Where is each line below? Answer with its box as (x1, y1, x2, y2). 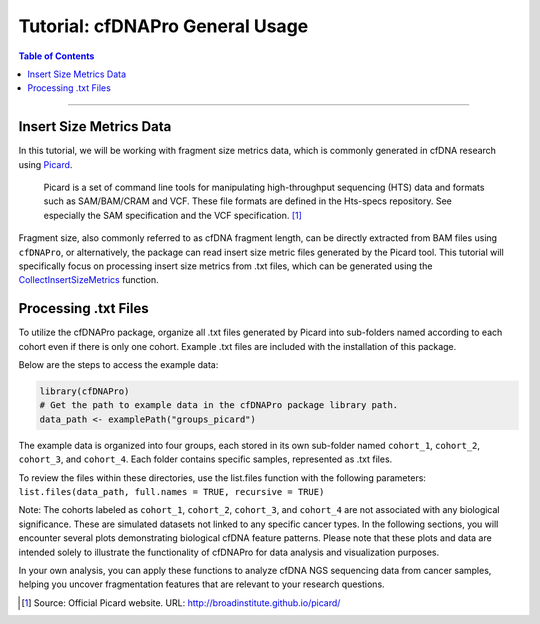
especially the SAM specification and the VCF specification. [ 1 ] (43, 209, 302, 221)
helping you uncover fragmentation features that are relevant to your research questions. (18, 578, 385, 590)
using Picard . (18, 158, 73, 170)
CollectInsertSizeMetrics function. (18, 274, 159, 286)
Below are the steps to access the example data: (18, 359, 219, 371)
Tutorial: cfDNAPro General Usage (18, 15, 309, 37)
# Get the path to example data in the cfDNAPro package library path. (39, 400, 399, 411)
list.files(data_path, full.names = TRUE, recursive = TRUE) (18, 486, 325, 497)
